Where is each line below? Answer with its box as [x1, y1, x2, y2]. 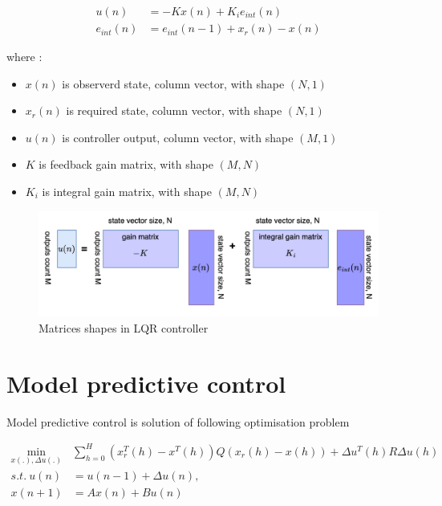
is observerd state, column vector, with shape [62, 75, 285, 92]
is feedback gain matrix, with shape [39, 156, 213, 173]
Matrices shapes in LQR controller [39, 319, 209, 336]
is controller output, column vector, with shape [62, 129, 294, 145]
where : [6, 48, 43, 65]
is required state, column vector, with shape [66, 102, 282, 119]
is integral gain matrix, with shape [42, 183, 212, 200]
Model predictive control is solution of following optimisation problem [6, 413, 350, 430]
